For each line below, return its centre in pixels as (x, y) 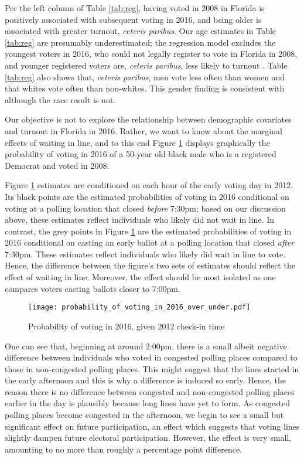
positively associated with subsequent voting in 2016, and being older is (133, 19)
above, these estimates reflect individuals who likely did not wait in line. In (140, 220)
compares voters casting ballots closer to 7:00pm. (93, 288)
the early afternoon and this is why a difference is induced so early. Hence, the (145, 380)
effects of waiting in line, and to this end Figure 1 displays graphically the (137, 142)
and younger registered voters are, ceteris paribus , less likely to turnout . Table (146, 65)
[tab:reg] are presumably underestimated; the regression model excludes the (140, 42)
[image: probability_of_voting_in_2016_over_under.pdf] (139, 307)
